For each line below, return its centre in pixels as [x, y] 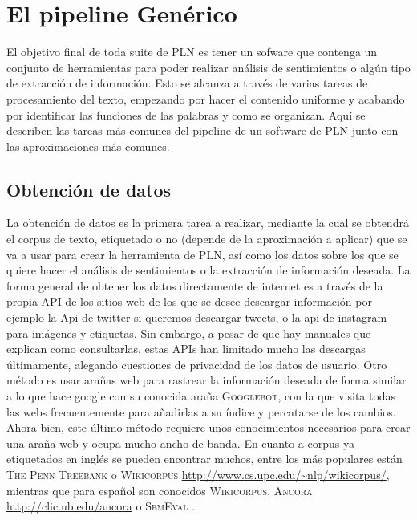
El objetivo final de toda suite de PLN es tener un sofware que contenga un [192, 52]
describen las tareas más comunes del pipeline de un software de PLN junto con [202, 130]
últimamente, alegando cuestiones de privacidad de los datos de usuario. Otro [197, 364]
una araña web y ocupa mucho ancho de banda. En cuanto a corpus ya [180, 443]
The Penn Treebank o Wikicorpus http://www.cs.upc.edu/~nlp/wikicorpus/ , [198, 474]
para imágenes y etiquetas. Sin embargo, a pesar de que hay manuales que [189, 333]
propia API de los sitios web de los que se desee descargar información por [189, 301]
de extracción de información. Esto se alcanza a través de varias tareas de [187, 83]
